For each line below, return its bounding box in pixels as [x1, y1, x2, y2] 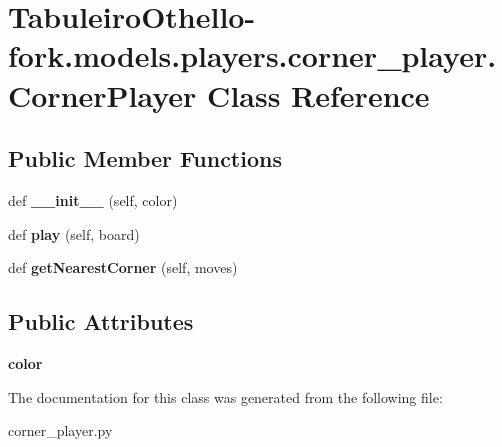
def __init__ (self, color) [8, 189, 178, 210]
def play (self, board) [8, 223, 140, 244]
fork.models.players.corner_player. [8, 35, 497, 76]
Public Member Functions [8, 143, 282, 174]
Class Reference [207, 74, 430, 115]
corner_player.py [8, 420, 113, 441]
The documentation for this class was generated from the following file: [8, 386, 443, 407]
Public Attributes [8, 306, 194, 337]
